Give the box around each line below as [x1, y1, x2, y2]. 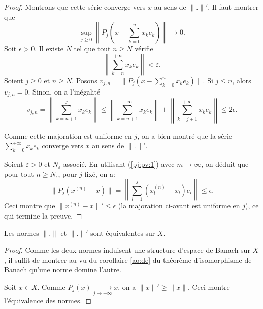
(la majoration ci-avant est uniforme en [118, 200, 240, 211]
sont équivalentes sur [90, 227, 155, 238]
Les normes [4, 227, 39, 238]
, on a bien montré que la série [137, 130, 232, 141]
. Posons [72, 75, 97, 85]
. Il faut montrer [208, 2, 259, 12]
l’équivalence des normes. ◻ [4, 295, 92, 306]
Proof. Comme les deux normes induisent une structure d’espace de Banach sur [4, 244, 250, 255]
